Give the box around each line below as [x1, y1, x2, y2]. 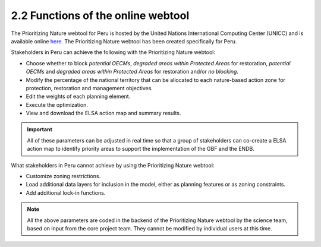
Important [27, 126, 53, 133]
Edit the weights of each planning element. [26, 93, 131, 100]
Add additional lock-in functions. [26, 189, 106, 196]
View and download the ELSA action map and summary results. [26, 110, 181, 117]
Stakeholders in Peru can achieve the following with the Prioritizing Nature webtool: [11, 49, 215, 56]
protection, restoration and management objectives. [26, 84, 153, 91]
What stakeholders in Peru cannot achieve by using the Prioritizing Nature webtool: [11, 161, 215, 169]
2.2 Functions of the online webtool [11, 9, 190, 22]
